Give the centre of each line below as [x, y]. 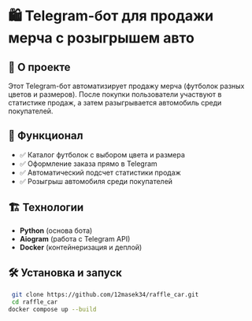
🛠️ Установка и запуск [65, 273]
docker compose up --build [52, 310]
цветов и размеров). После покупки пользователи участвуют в [115, 94]
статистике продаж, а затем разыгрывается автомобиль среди [115, 103]
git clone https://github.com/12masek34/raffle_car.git [105, 295]
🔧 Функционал [46, 136]
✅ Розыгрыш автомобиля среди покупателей [96, 181]
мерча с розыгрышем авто [101, 38]
